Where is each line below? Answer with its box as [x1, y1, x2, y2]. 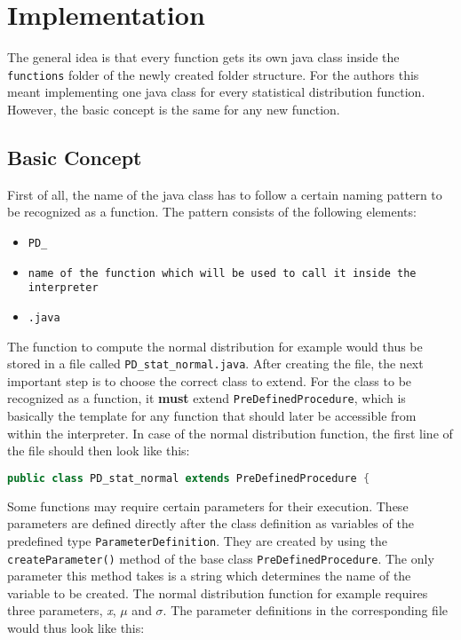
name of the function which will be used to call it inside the [28, 266, 417, 280]
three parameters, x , [7, 601, 116, 620]
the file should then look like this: [7, 441, 190, 460]
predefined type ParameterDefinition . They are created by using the [7, 531, 387, 549]
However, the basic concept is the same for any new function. [7, 99, 340, 118]
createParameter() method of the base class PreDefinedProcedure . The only [7, 549, 434, 567]
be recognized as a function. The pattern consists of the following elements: [7, 202, 417, 221]
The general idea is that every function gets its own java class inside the [7, 48, 400, 67]
